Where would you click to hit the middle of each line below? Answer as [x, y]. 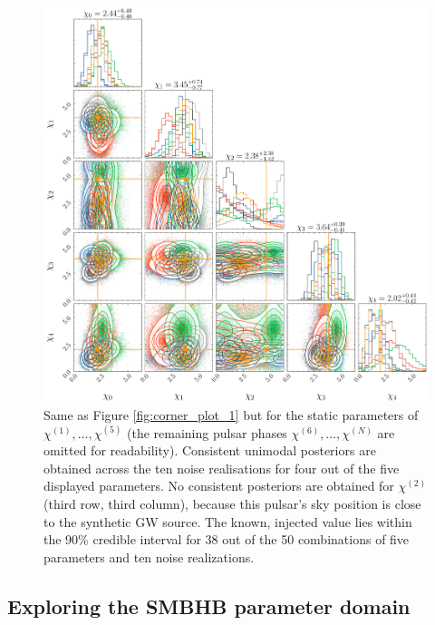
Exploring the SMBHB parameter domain [209, 605]
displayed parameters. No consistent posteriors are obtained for [219, 486]
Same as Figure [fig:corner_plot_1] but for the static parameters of [231, 415]
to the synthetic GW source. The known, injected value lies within [228, 521]
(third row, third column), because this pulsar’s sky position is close [232, 504]
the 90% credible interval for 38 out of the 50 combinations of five [227, 539]
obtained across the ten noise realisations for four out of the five [222, 468]
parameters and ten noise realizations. [149, 557]
